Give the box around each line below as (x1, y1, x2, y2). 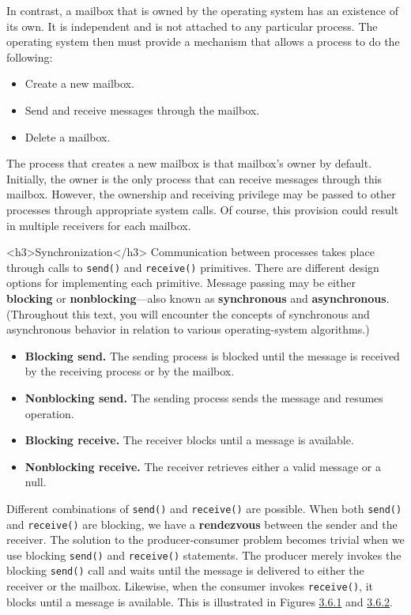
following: (6, 48, 53, 65)
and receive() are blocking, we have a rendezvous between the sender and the (6, 515, 398, 532)
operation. (25, 405, 74, 421)
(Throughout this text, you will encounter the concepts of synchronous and (6, 305, 370, 322)
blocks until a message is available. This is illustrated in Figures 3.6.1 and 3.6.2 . (6, 593, 393, 609)
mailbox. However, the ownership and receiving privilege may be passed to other (6, 186, 396, 202)
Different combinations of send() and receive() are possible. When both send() (6, 500, 402, 516)
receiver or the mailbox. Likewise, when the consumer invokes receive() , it (6, 578, 373, 594)
